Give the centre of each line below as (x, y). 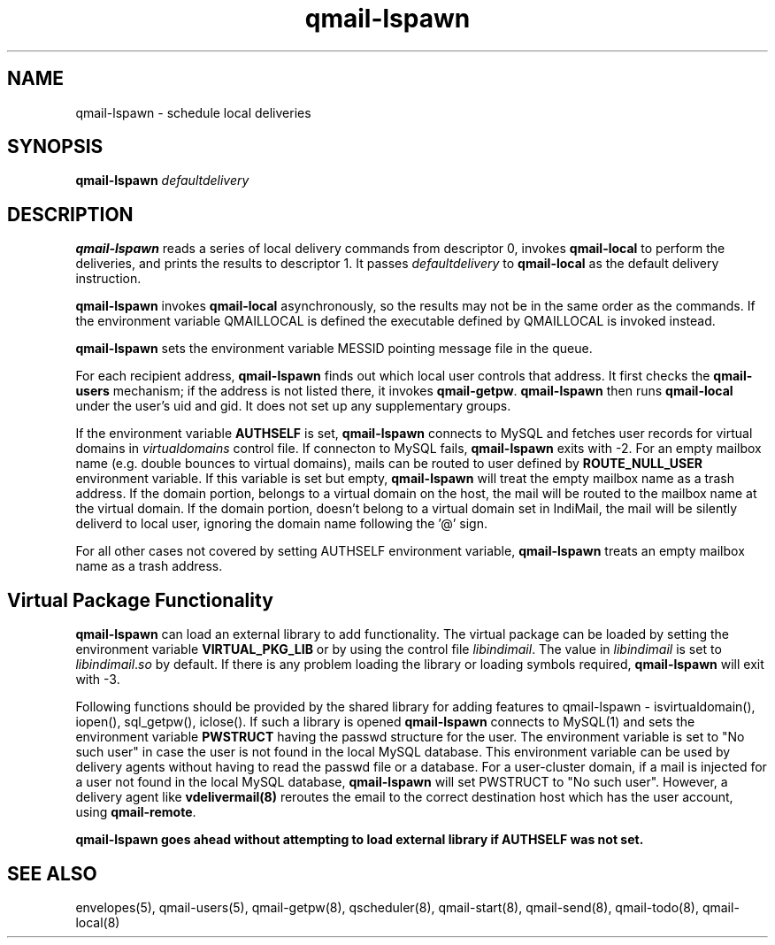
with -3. (98, 680)
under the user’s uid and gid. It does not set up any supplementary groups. (293, 406)
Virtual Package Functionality (140, 600)
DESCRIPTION (70, 214)
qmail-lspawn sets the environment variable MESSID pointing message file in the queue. (334, 349)
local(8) (98, 922)
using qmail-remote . (136, 812)
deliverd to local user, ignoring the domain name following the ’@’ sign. (281, 524)
